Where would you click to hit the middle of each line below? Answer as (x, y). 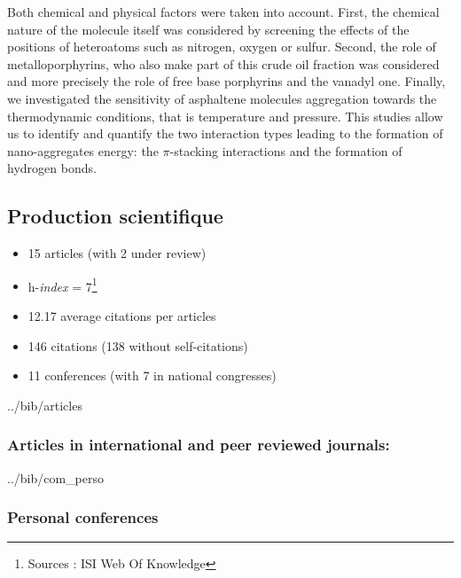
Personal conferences (83, 517)
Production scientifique (115, 216)
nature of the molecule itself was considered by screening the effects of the (208, 29)
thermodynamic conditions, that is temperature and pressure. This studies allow (225, 116)
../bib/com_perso (56, 477)
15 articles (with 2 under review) (117, 253)
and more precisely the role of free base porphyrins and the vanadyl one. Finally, (227, 81)
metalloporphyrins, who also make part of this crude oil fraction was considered (223, 63)
